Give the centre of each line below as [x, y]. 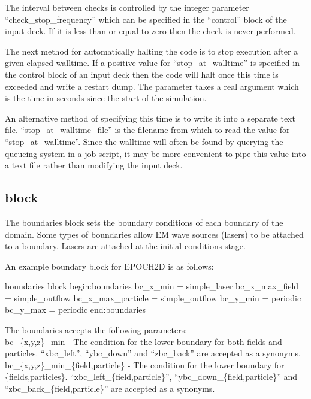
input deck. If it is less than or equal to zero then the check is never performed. [150, 31]
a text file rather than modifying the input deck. [94, 165]
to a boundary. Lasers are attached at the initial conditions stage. [125, 246]
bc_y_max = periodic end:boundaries [76, 309]
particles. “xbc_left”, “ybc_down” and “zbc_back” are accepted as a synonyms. [153, 353]
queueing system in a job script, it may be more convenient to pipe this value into [155, 153]
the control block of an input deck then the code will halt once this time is [142, 74]
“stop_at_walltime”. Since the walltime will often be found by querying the [144, 141]
